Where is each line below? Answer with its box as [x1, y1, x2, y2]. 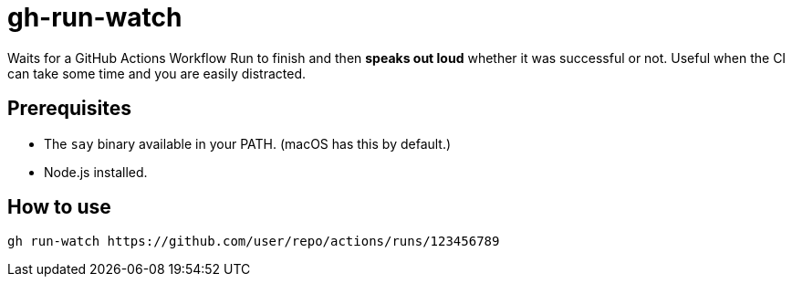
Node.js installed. [44, 163, 148, 180]
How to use [7, 195, 111, 219]
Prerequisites [7, 97, 131, 121]
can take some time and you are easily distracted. [7, 65, 306, 81]
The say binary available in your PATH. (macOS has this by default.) [44, 135, 452, 152]
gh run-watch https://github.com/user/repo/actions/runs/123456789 [7, 234, 500, 249]
